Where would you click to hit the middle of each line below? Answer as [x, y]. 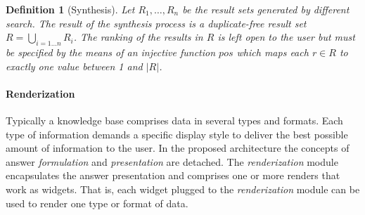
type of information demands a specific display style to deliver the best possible [177, 134]
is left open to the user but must [286, 37]
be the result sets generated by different [266, 9]
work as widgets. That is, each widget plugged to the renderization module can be [183, 189]
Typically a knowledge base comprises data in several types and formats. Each [174, 120]
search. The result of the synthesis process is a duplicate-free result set [156, 23]
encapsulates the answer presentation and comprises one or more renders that [173, 175]
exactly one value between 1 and [74, 66]
